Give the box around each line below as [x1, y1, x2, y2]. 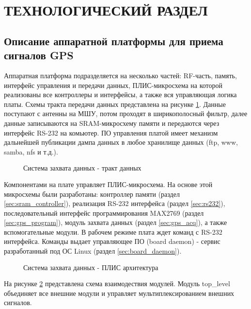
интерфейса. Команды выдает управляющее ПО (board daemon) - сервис [4, 236, 220, 246]
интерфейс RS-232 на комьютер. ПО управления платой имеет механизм [4, 127, 218, 137]
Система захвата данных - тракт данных [23, 163, 141, 173]
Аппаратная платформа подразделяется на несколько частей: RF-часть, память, [4, 70, 237, 80]
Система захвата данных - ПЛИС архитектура [23, 262, 158, 272]
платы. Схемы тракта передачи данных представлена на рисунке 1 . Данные [4, 99, 226, 109]
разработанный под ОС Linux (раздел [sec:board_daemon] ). [4, 246, 182, 256]
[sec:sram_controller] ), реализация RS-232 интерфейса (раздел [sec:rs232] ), [4, 198, 225, 208]
